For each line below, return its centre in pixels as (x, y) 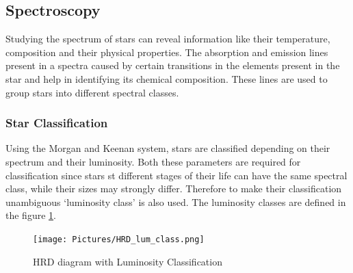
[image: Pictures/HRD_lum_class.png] (119, 239)
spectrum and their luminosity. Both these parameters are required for (153, 161)
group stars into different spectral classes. (92, 92)
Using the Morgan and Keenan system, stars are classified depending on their (168, 148)
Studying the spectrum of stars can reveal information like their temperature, (168, 39)
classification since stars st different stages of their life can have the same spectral (176, 175)
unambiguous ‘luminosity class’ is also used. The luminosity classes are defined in (176, 201)
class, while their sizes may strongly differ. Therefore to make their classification (174, 188)
